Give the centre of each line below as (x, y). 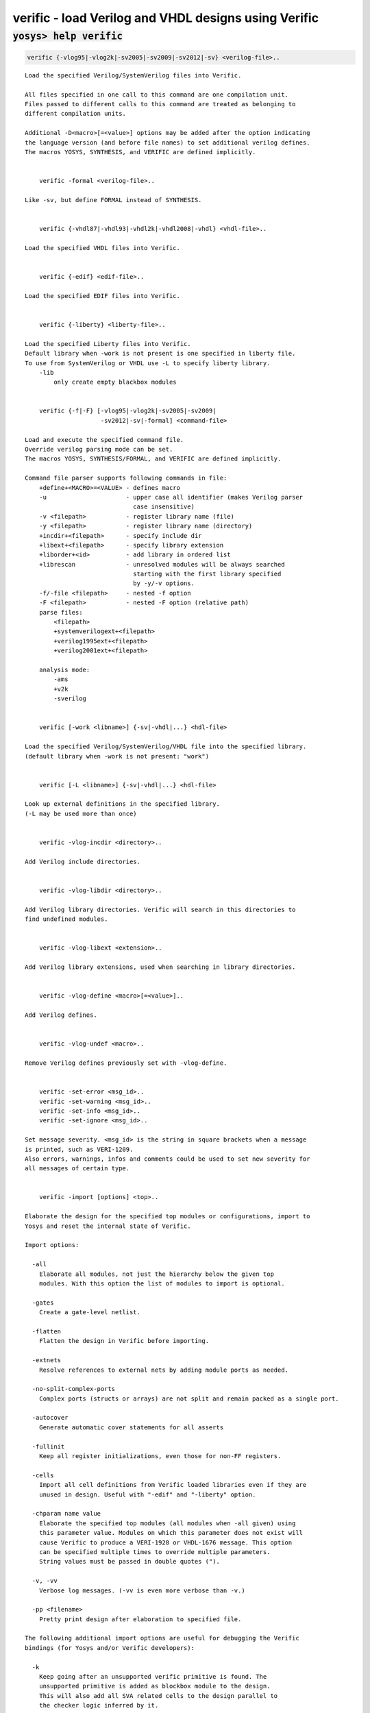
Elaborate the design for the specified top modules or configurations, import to (168, 1217)
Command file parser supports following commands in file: (126, 478)
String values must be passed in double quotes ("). (129, 1562)
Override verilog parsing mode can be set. (99, 449)
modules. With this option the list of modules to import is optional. (162, 1284)
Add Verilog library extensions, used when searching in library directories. (160, 967)
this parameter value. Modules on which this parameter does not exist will (171, 1533)
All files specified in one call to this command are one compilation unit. (157, 95)
